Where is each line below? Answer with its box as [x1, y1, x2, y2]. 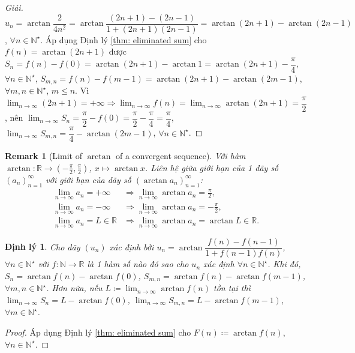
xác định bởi [109, 240, 154, 253]
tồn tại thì [213, 282, 251, 294]
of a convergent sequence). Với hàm [115, 149, 246, 162]
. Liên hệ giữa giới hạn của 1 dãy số [145, 161, 279, 173]
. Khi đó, [267, 258, 301, 270]
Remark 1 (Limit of [5, 149, 82, 162]
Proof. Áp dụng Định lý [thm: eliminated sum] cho [5, 326, 191, 339]
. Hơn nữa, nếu [46, 282, 103, 294]
